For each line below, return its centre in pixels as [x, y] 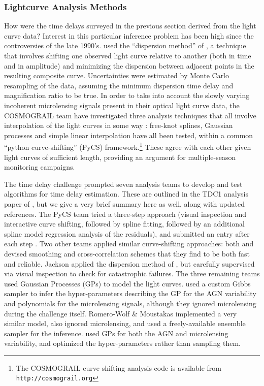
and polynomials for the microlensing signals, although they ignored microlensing [130, 303]
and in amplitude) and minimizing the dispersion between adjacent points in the [129, 65]
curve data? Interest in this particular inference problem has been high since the [129, 35]
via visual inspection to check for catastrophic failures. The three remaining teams [132, 274]
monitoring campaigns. [40, 167]
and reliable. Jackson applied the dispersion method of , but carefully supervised [129, 263]
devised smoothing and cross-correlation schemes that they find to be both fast [127, 253]
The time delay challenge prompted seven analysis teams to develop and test [123, 184]
